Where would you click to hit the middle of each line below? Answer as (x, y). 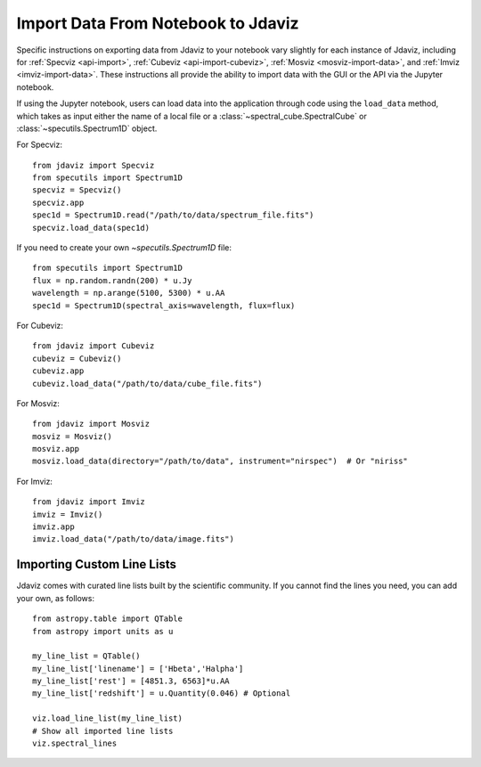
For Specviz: (39, 145)
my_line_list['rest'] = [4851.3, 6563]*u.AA (131, 681)
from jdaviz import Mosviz (91, 424)
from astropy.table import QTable (107, 619)
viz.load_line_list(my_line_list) (107, 718)
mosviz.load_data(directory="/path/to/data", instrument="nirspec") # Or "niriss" (220, 461)
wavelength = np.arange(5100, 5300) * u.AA (129, 293)
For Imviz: (35, 481)
